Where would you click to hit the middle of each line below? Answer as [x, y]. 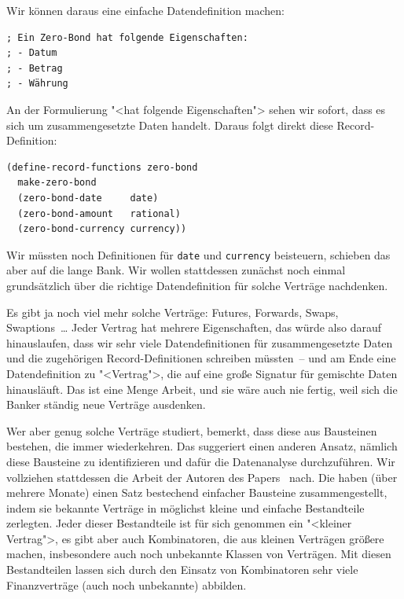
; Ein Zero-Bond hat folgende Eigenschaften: [127, 37]
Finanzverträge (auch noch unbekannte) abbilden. [127, 584]
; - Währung [37, 84]
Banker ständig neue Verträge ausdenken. [106, 404]
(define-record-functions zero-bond [102, 167]
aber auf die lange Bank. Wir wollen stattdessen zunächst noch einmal [176, 270]
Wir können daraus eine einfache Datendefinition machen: [145, 10]
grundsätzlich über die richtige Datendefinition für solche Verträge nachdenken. [197, 285]
